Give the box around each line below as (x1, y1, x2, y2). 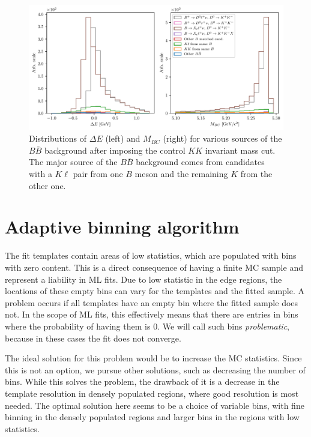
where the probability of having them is (5, 319, 151, 332)
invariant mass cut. (205, 143, 276, 156)
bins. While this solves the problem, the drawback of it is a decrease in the (5, 375, 280, 388)
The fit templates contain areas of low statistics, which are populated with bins (5, 249, 297, 262)
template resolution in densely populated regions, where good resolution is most (5, 387, 299, 399)
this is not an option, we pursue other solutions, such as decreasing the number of (5, 363, 306, 376)
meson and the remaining (134, 167, 228, 180)
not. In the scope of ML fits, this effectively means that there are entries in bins (5, 308, 298, 321)
